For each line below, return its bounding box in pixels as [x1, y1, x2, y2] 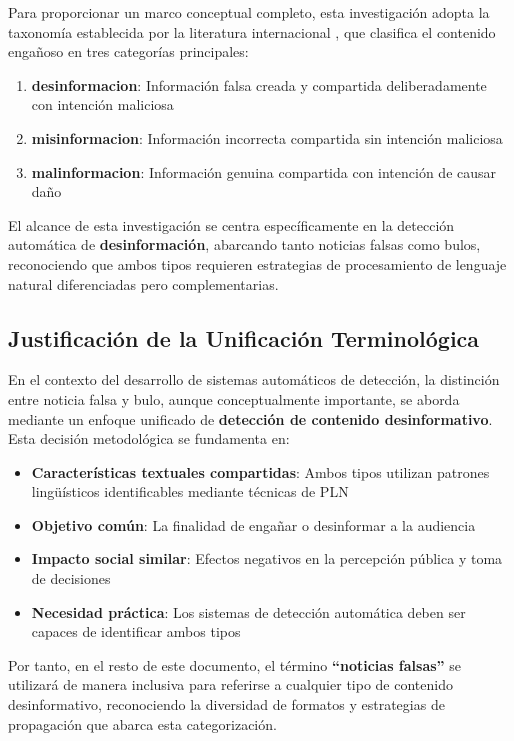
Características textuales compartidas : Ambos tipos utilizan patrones [31, 461, 490, 482]
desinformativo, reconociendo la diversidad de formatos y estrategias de [8, 694, 445, 715]
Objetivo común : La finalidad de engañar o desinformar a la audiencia [31, 514, 476, 535]
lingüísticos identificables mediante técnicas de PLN [31, 481, 349, 502]
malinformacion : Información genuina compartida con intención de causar [31, 161, 497, 182]
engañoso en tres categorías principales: [8, 41, 249, 62]
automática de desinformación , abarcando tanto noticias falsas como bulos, [8, 234, 481, 255]
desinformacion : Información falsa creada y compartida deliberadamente [31, 74, 487, 95]
